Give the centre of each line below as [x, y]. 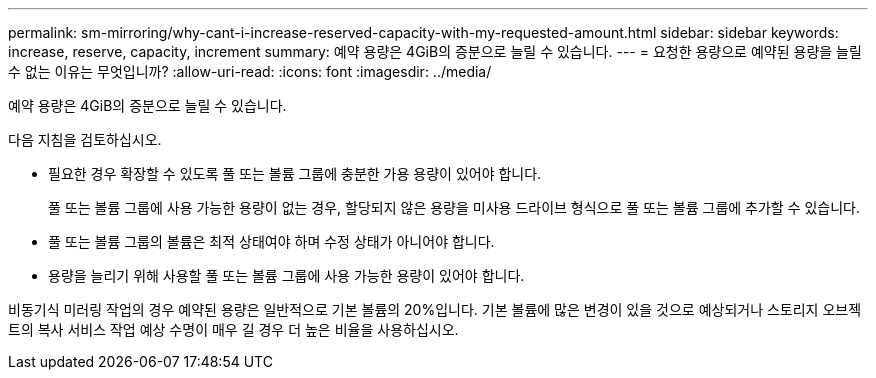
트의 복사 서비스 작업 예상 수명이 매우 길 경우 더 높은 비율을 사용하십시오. [233, 329]
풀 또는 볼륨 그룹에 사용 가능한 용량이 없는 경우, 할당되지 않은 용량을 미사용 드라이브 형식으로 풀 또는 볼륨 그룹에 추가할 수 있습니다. [454, 207]
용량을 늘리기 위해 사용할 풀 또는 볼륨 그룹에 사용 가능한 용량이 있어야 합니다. [286, 275]
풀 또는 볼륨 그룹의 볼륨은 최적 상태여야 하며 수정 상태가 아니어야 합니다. [271, 241]
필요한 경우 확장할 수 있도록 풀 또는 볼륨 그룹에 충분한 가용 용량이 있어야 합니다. [295, 173]
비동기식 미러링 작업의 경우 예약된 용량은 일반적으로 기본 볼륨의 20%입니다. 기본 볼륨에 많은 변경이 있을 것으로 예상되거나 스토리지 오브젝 [435, 309]
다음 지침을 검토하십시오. [85, 139]
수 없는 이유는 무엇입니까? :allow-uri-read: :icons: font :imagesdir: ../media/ [250, 71]
